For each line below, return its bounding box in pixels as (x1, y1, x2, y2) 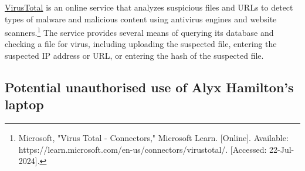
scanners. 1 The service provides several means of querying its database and (5, 25, 274, 38)
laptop (5, 95, 44, 113)
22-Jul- (269, 143, 294, 155)
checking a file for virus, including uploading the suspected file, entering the (5, 38, 277, 50)
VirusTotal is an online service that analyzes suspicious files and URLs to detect (5, 1, 293, 13)
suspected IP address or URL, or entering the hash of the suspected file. (5, 49, 264, 62)
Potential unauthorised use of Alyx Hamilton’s (5, 78, 294, 96)
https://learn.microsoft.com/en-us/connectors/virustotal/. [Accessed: (18, 143, 267, 155)
